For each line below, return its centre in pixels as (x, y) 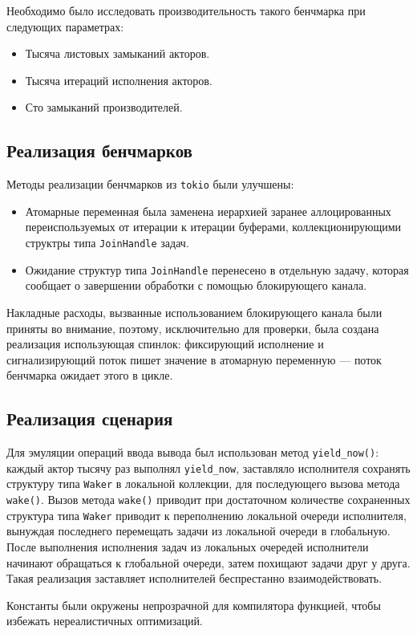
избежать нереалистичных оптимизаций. (105, 621)
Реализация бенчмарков (99, 150)
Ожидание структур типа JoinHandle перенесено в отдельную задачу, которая (217, 269)
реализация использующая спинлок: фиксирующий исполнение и (165, 344)
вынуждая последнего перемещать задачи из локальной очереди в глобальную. (198, 531)
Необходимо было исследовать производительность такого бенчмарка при (186, 10)
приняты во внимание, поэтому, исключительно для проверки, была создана (193, 328)
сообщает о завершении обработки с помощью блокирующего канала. (196, 285)
